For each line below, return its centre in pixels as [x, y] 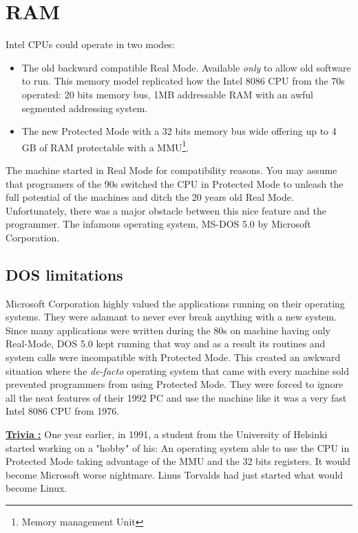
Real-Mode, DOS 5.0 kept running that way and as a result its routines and [166, 344]
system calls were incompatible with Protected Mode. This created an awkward [173, 357]
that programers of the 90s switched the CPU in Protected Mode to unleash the [175, 183]
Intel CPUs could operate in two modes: [90, 44]
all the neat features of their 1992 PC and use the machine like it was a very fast [176, 397]
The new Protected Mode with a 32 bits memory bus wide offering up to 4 [179, 131]
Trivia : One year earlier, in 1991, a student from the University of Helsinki [167, 434]
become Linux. [36, 488]
